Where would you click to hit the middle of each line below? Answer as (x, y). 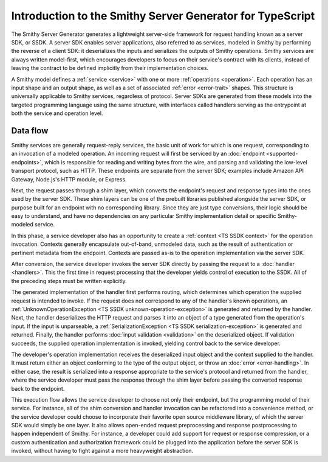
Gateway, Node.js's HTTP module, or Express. (69, 179)
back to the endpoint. (38, 388)
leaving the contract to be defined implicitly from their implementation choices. (110, 68)
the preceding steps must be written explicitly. (69, 281)
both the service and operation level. (57, 113)
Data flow (30, 131)
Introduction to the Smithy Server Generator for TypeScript (163, 16)
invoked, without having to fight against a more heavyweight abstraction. (102, 451)
